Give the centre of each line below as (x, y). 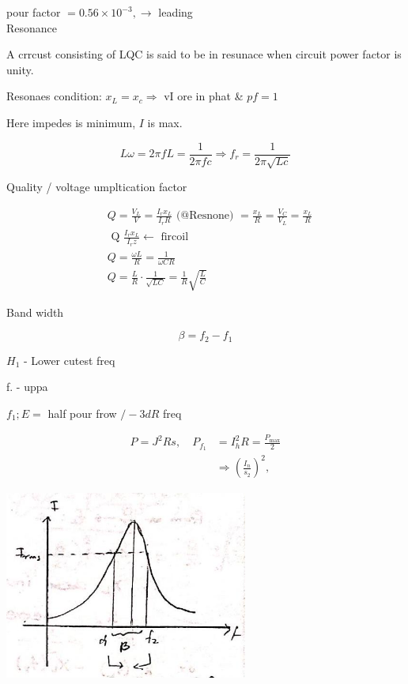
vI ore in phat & (204, 96)
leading (176, 12)
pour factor (34, 12)
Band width (35, 312)
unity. (20, 69)
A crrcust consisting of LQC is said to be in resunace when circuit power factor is (204, 54)
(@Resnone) (205, 216)
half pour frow (82, 413)
